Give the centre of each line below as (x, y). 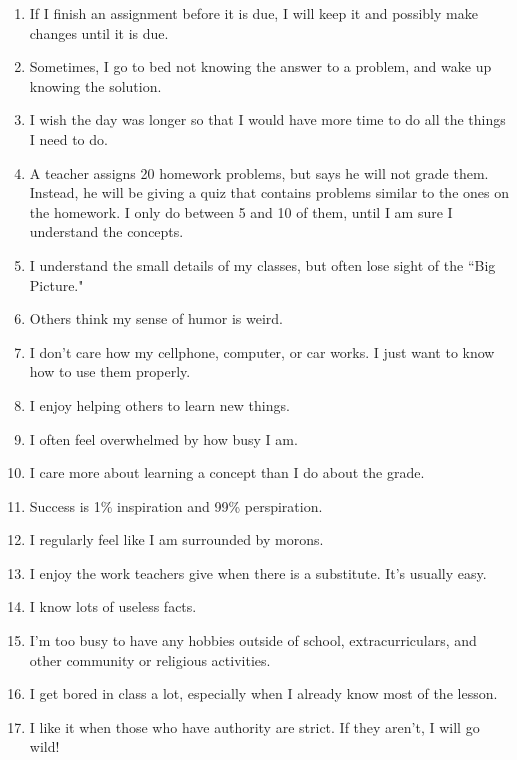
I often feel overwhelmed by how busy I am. (163, 438)
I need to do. (68, 138)
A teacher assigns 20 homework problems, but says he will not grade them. (259, 172)
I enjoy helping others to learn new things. (159, 404)
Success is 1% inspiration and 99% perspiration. (176, 505)
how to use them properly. (110, 371)
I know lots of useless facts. (113, 606)
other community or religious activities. (150, 659)
